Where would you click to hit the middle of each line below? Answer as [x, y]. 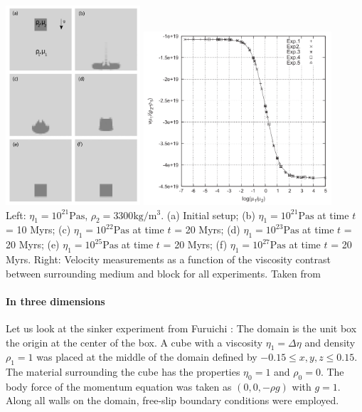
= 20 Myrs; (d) [207, 229]
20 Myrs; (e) [33, 244]
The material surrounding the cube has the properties [123, 372]
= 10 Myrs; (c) [38, 229]
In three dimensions [55, 301]
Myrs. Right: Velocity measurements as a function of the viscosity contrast [168, 259]
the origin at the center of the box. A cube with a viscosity [134, 342]
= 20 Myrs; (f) [195, 244]
